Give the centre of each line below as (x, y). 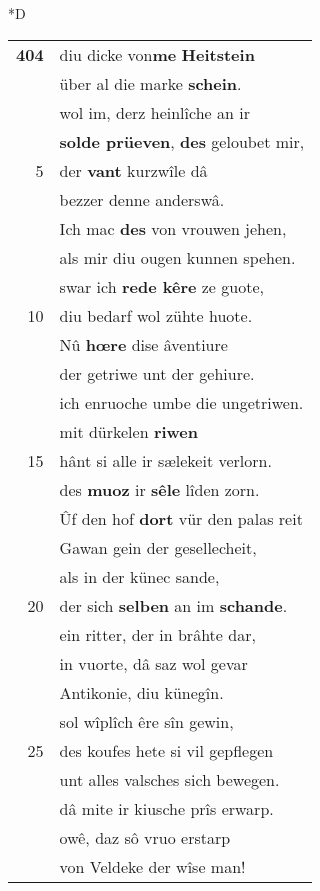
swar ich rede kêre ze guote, (161, 286)
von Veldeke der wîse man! (152, 866)
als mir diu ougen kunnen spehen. (177, 257)
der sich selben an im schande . (173, 605)
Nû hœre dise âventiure (143, 344)
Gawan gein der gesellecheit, (158, 547)
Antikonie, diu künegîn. (141, 692)
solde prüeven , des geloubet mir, (182, 141)
